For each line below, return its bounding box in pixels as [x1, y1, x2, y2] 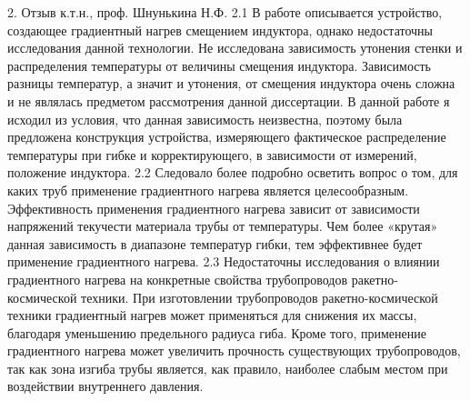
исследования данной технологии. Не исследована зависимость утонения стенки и [7, 38, 463, 57]
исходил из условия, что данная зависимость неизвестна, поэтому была [7, 109, 403, 128]
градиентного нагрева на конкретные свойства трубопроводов [7, 269, 348, 288]
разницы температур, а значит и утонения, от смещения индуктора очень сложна [7, 74, 455, 93]
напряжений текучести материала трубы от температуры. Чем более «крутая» [7, 216, 438, 236]
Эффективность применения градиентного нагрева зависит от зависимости [7, 198, 420, 217]
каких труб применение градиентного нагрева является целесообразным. [7, 180, 409, 199]
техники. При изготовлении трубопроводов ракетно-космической [81, 287, 438, 306]
